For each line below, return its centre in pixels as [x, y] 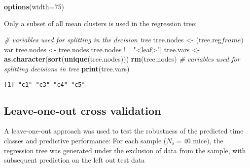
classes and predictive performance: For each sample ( [85, 141]
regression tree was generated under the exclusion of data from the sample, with [125, 150]
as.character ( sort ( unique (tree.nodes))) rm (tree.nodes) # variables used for [122, 59]
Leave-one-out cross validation [83, 110]
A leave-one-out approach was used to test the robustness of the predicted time [124, 131]
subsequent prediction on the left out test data [74, 160]
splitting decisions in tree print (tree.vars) [67, 68]
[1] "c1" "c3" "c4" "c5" [45, 84]
